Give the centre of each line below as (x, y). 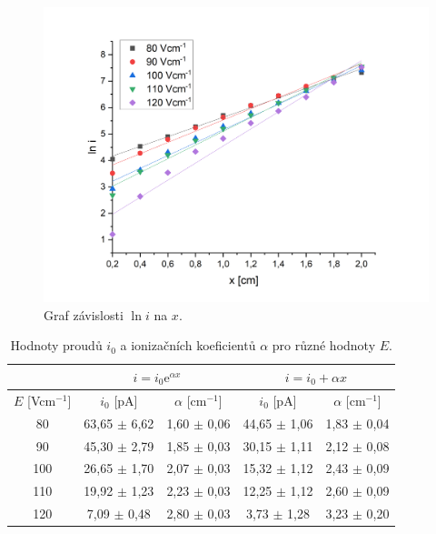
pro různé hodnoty (324, 345)
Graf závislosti (84, 314)
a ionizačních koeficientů (188, 345)
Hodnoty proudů (56, 345)
